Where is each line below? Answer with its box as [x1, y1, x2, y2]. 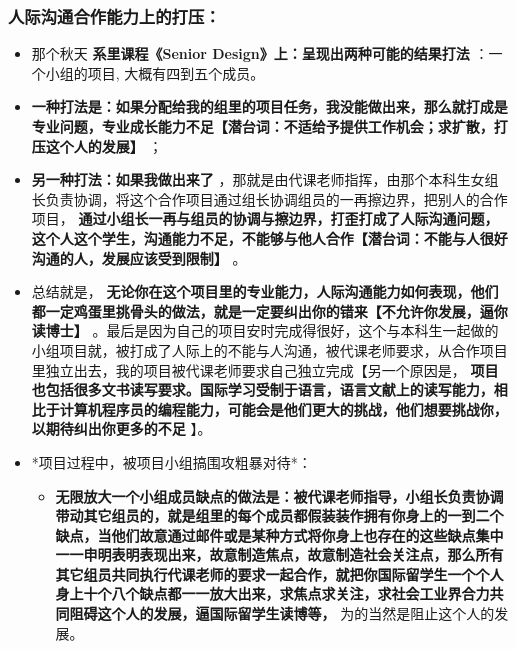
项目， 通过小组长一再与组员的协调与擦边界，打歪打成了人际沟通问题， [31, 208, 499, 229]
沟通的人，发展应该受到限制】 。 [31, 247, 247, 268]
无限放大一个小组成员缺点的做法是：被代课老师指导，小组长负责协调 [55, 485, 504, 506]
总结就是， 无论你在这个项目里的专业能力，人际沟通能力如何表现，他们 [31, 281, 499, 302]
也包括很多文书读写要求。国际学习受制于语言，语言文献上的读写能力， [31, 379, 494, 400]
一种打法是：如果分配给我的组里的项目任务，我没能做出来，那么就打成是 [31, 96, 508, 117]
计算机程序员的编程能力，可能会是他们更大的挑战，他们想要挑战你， [59, 398, 508, 419]
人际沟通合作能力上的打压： [8, 3, 221, 28]
